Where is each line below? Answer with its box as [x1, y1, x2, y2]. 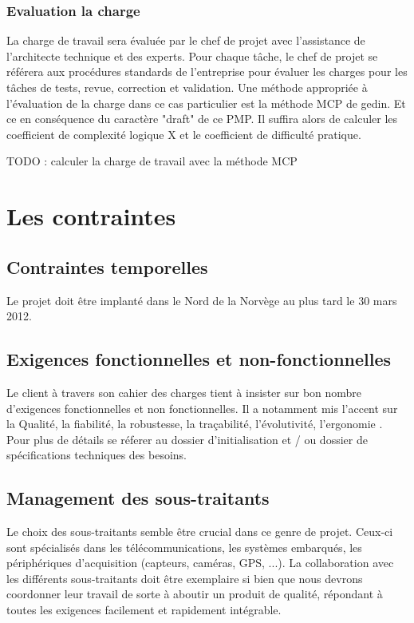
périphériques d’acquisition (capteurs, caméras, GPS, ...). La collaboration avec [6, 554, 394, 571]
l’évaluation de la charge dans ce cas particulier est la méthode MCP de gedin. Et [6, 94, 406, 111]
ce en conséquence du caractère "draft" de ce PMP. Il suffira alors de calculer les [6, 110, 398, 127]
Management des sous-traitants [6, 486, 270, 510]
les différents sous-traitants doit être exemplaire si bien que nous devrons [6, 569, 363, 586]
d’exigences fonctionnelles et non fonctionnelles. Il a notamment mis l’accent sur [6, 399, 398, 416]
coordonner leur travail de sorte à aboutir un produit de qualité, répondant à [6, 585, 383, 602]
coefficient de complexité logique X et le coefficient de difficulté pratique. [6, 125, 361, 142]
